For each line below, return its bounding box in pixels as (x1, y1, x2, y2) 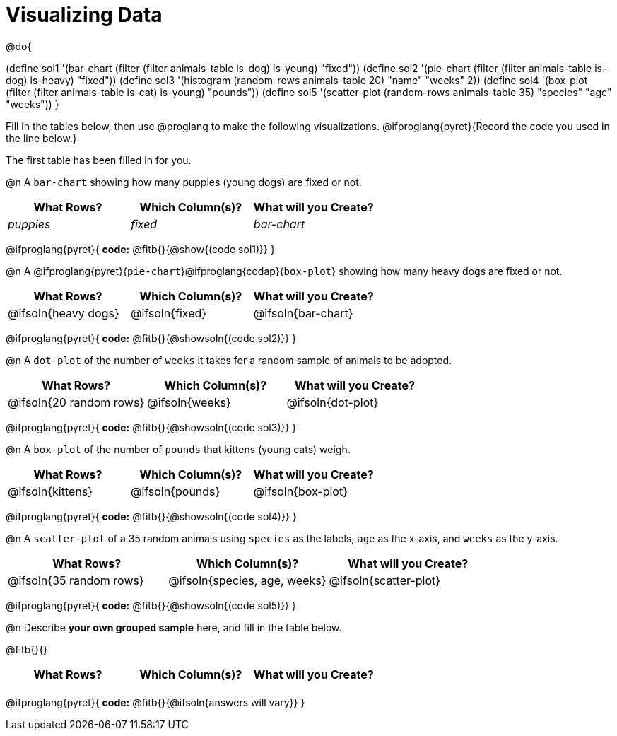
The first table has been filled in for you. (6, 153, 192, 166)
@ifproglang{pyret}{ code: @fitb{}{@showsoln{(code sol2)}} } (6, 332, 297, 344)
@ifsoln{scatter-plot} (329, 573, 441, 588)
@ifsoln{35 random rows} (8, 573, 144, 588)
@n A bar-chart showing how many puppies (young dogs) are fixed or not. (6, 175, 362, 188)
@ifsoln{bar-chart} (253, 305, 353, 320)
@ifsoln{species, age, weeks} (168, 573, 327, 588)
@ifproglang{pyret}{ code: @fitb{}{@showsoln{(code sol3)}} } (6, 421, 297, 433)
